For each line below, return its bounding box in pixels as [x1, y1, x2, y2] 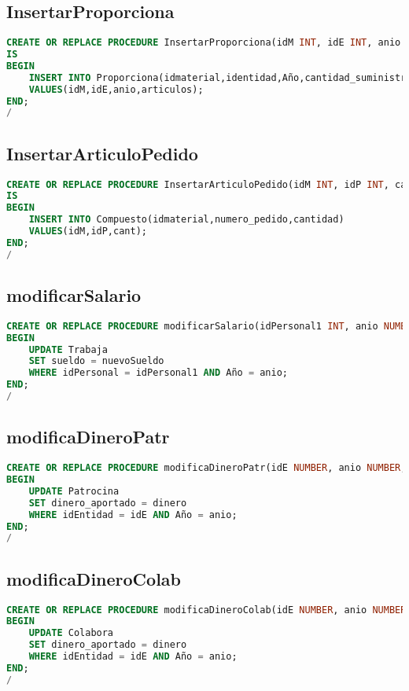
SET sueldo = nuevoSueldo [28, 355, 164, 367]
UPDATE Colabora [28, 627, 114, 639]
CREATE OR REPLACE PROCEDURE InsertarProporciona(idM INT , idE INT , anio [6, 37, 401, 49]
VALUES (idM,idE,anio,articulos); [28, 83, 204, 95]
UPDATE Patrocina [28, 485, 120, 497]
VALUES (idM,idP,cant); [28, 226, 147, 237]
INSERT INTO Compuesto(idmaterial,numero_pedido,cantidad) [28, 214, 345, 226]
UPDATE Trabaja [28, 344, 108, 355]
